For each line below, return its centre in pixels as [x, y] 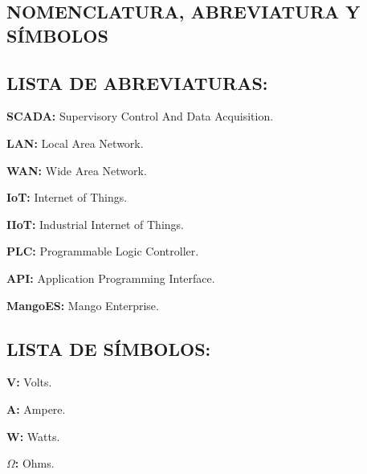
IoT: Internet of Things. [67, 197]
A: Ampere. [36, 409]
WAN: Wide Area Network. [77, 170]
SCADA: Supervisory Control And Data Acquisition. [140, 116]
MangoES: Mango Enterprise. [83, 305]
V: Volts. [29, 382]
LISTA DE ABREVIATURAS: [137, 82]
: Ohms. [35, 463]
